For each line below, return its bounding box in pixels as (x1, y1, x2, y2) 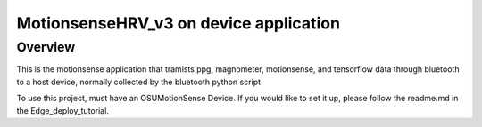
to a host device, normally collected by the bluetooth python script (16, 76, 262, 87)
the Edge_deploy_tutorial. (16, 105, 109, 115)
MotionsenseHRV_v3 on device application (16, 13, 341, 33)
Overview (16, 39, 76, 55)
